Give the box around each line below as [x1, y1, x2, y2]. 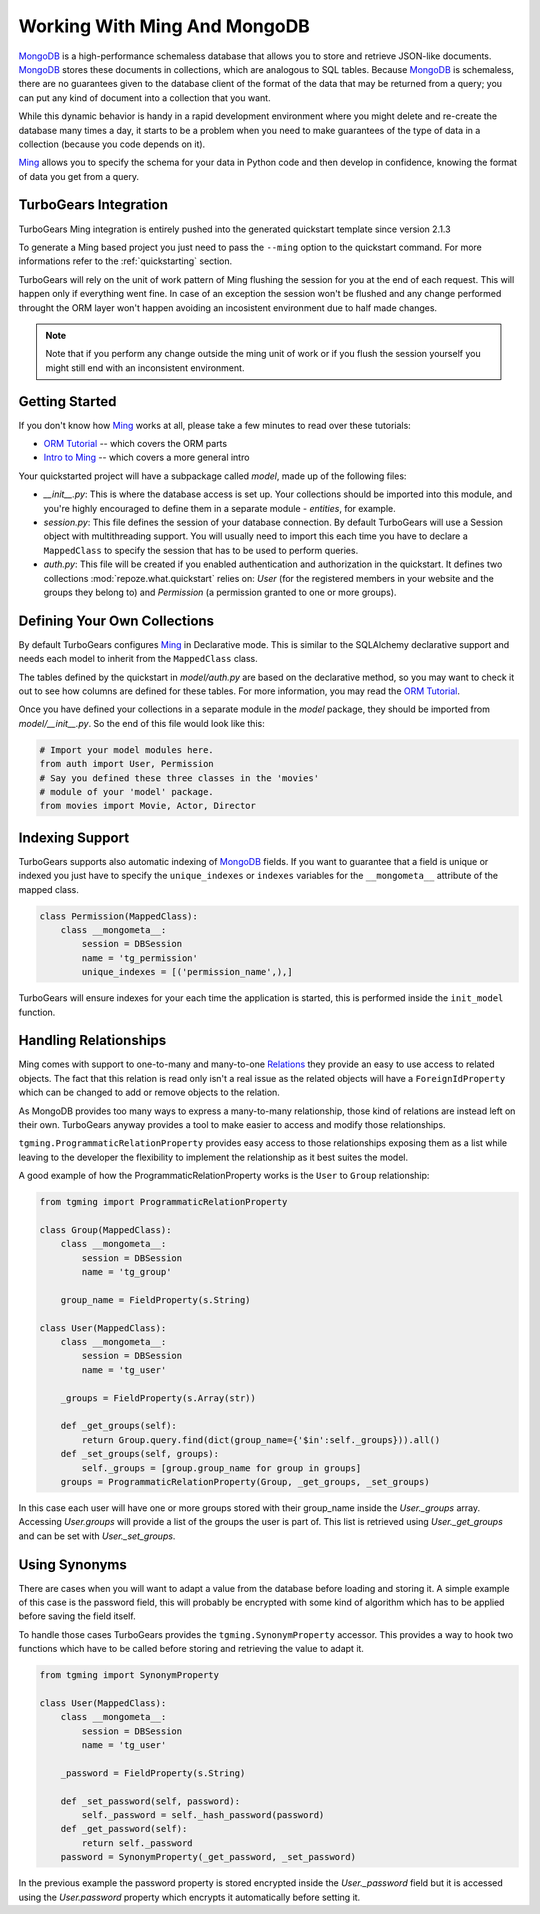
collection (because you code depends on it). [18, 138, 206, 150]
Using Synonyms [18, 1556, 127, 1573]
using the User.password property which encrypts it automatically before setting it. [18, 1891, 361, 1903]
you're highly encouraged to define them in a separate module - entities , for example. [43, 502, 397, 514]
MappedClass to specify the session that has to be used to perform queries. [43, 544, 359, 556]
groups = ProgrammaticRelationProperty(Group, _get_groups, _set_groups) [60, 1476, 430, 1487]
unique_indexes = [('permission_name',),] [81, 966, 294, 978]
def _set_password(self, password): [60, 1795, 240, 1807]
